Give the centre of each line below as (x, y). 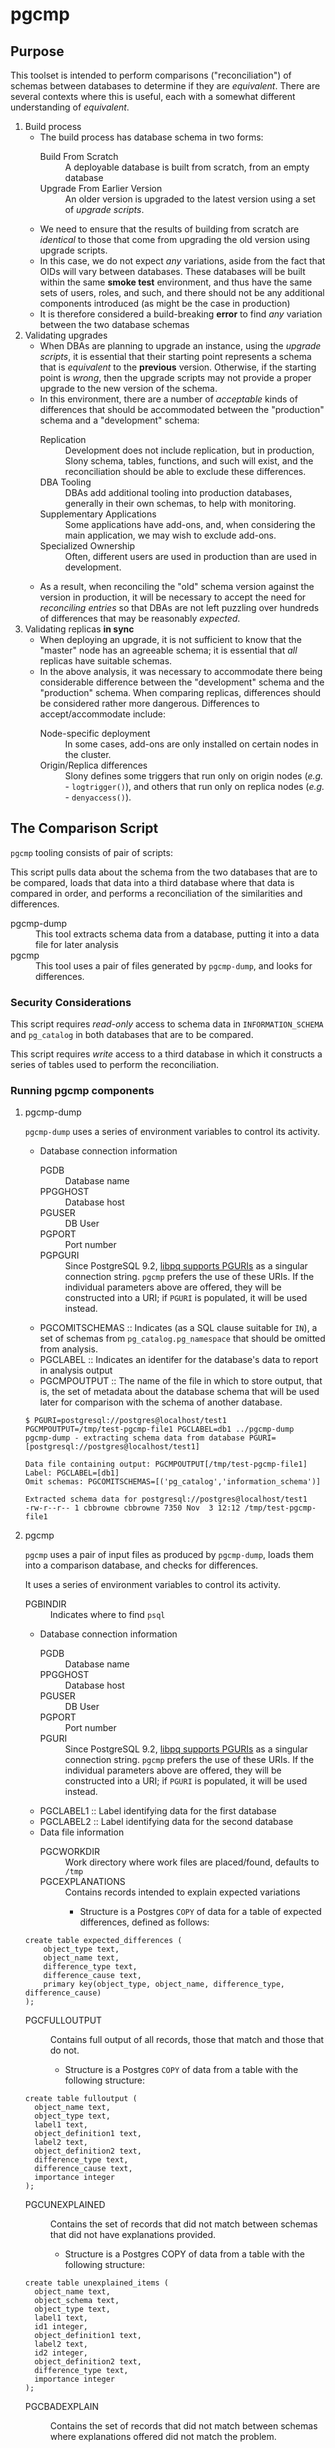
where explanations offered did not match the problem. (163, 2437)
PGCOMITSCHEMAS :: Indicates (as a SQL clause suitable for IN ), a (178, 1328)
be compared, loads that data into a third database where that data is (152, 882)
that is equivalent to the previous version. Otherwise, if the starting (178, 367)
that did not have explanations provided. (133, 2235)
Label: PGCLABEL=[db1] (72, 1473)
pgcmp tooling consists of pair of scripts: (91, 852)
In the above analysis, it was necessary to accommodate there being (181, 671)
